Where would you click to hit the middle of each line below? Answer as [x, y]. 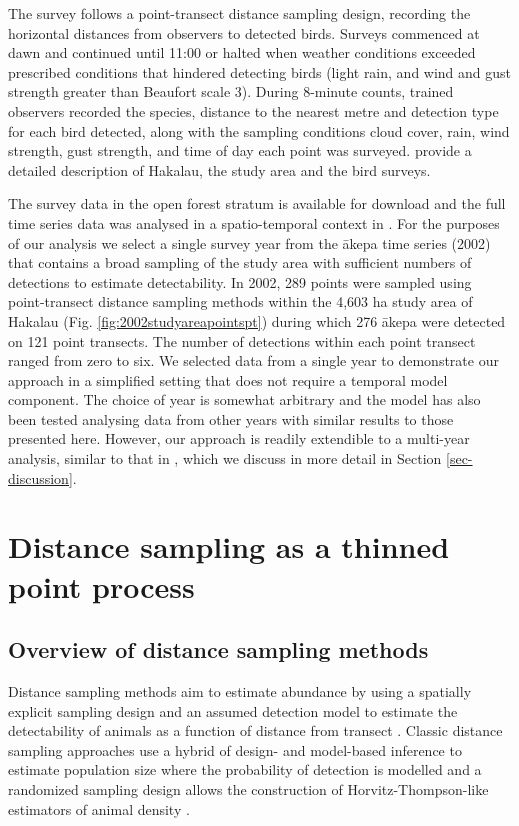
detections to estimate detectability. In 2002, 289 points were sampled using [240, 281]
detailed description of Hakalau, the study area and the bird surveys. [219, 169]
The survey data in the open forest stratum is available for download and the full [257, 203]
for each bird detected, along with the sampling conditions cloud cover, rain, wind [259, 130]
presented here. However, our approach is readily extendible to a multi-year [239, 438]
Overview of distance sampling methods [218, 649]
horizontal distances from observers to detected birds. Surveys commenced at [244, 32]
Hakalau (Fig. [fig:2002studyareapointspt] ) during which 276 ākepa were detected [257, 320]
